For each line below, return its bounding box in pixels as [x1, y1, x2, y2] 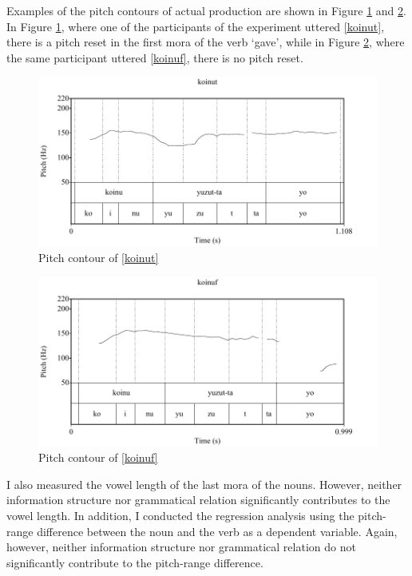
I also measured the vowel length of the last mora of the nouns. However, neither [6, 475, 402, 492]
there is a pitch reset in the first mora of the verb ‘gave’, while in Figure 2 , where [6, 34, 405, 50]
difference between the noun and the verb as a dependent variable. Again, [37, 522, 398, 539]
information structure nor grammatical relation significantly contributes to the [6, 491, 390, 508]
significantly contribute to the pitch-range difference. [6, 554, 263, 570]
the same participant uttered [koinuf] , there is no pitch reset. [6, 49, 303, 66]
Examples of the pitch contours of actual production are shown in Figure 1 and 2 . [6, 2, 406, 18]
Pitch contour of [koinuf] [38, 449, 158, 466]
